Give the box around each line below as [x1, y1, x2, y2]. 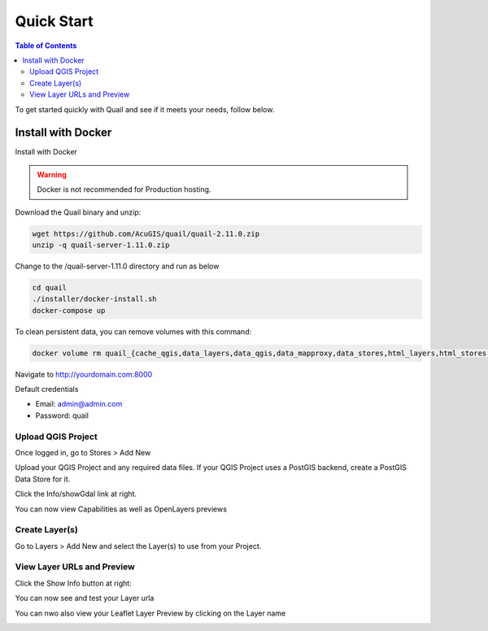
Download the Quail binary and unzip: [15, 207, 142, 217]
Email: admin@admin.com [35, 399, 123, 409]
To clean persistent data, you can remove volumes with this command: [15, 326, 252, 337]
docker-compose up [32, 306, 106, 315]
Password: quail [35, 411, 89, 420]
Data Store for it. [15, 474, 71, 484]
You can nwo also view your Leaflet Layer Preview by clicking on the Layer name [15, 608, 286, 618]
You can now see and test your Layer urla [15, 594, 155, 603]
